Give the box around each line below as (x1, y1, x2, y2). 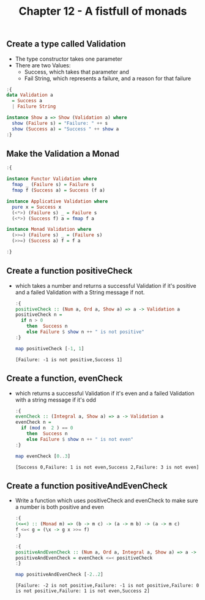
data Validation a (6, 92, 53, 99)
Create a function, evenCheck (6, 373, 123, 384)
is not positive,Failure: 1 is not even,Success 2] (15, 588, 150, 594)
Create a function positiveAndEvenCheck (6, 481, 168, 491)
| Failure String (12, 103, 56, 110)
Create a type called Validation (6, 39, 126, 50)
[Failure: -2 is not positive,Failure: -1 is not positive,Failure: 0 (15, 583, 199, 589)
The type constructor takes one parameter (15, 55, 122, 62)
